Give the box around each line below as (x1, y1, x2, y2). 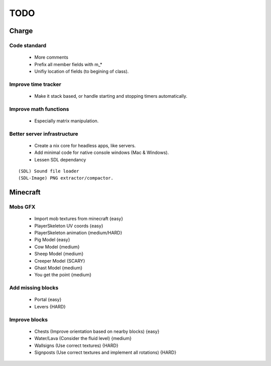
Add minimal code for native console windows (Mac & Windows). (34, 149, 169, 155)
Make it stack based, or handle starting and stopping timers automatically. (34, 93, 188, 99)
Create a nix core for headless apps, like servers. (34, 142, 136, 148)
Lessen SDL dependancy (34, 156, 86, 162)
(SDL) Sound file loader (18, 168, 79, 174)
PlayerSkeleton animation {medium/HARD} (34, 230, 122, 236)
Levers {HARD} (34, 303, 66, 309)
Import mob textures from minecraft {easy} (34, 216, 123, 222)
